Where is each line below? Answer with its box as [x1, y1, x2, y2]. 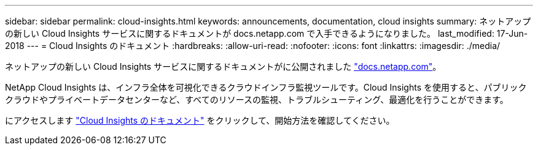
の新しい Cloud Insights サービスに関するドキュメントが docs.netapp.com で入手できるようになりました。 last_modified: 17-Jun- [5, 28, 528, 39]
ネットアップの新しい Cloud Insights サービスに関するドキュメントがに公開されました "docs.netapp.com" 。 [5, 61, 442, 72]
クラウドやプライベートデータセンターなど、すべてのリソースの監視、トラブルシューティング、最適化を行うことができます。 [5, 94, 509, 105]
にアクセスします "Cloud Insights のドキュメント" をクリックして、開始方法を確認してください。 [5, 115, 395, 126]
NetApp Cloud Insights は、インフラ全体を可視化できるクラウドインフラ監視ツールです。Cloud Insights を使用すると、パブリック [5, 82, 527, 92]
